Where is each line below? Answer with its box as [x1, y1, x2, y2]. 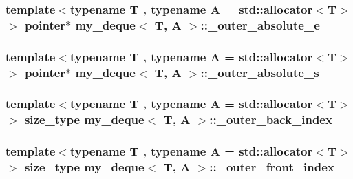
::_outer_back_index [209, 111, 332, 128]
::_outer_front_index [209, 158, 334, 176]
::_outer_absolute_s [200, 63, 319, 81]
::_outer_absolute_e [200, 16, 320, 33]
